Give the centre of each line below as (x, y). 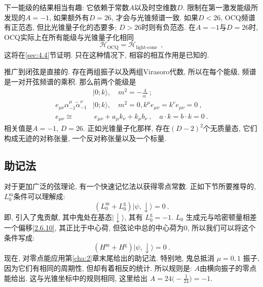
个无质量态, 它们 (230, 128)
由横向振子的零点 (228, 268)
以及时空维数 (156, 7)
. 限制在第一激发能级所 (220, 7)
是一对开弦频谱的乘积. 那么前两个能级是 (70, 82)
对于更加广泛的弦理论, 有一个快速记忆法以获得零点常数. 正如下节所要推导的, (130, 186)
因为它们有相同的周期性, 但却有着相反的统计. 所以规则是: (98, 268)
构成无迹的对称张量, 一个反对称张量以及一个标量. (85, 138)
